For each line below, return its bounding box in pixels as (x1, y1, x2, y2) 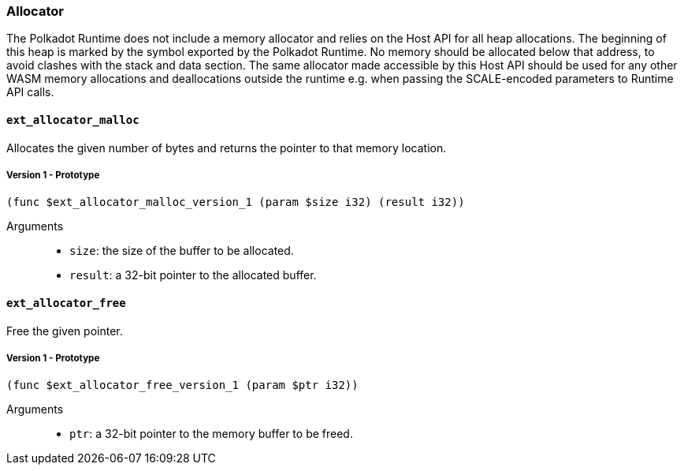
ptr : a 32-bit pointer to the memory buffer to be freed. (69, 427, 353, 441)
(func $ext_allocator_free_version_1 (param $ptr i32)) (6, 379, 359, 392)
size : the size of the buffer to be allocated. (69, 244, 294, 258)
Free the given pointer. (6, 323, 123, 338)
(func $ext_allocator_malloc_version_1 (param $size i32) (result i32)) (6, 196, 465, 209)
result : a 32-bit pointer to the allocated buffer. (69, 268, 317, 282)
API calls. (6, 85, 54, 99)
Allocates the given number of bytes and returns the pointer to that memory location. (6, 140, 447, 155)
